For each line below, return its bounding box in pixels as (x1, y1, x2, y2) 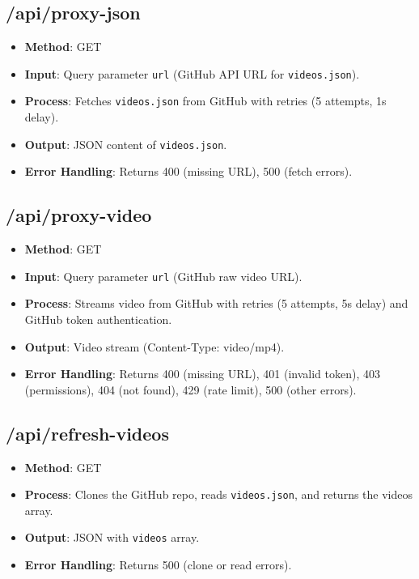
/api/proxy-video (6, 202, 152, 228)
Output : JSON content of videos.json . (24, 135, 227, 152)
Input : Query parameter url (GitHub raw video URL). (24, 267, 303, 284)
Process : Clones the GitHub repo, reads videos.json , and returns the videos (24, 486, 413, 503)
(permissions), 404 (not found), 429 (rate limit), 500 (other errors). (24, 381, 357, 398)
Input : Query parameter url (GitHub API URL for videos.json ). (24, 65, 360, 82)
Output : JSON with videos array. (24, 529, 200, 546)
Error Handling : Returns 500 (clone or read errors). (24, 556, 292, 573)
